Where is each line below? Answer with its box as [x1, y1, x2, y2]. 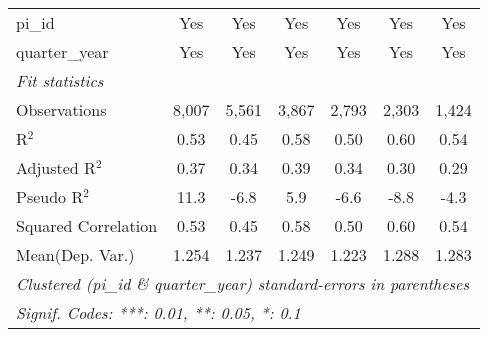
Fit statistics [16, 69, 104, 92]
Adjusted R [16, 156, 96, 179]
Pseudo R [16, 185, 84, 208]
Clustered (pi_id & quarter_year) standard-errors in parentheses [16, 272, 470, 295]
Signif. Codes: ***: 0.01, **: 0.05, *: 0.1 [16, 301, 301, 324]
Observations [16, 98, 107, 121]
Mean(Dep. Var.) [16, 243, 135, 266]
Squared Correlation [16, 214, 158, 237]
